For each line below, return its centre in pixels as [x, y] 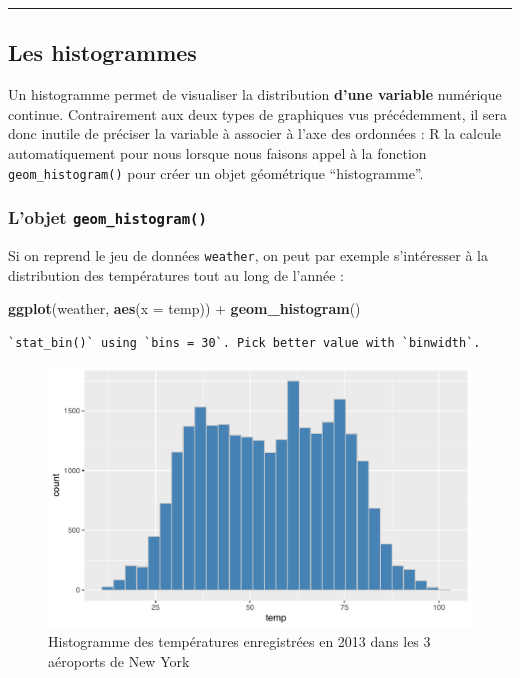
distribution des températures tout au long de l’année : [176, 274]
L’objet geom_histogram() [107, 217]
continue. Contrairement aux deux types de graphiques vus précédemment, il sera [258, 113]
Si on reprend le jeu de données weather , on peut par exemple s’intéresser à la [248, 255]
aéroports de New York [119, 660]
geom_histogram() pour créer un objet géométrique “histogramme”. [216, 172]
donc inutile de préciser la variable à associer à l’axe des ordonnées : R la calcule [255, 133]
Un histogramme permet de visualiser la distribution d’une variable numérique [255, 94]
